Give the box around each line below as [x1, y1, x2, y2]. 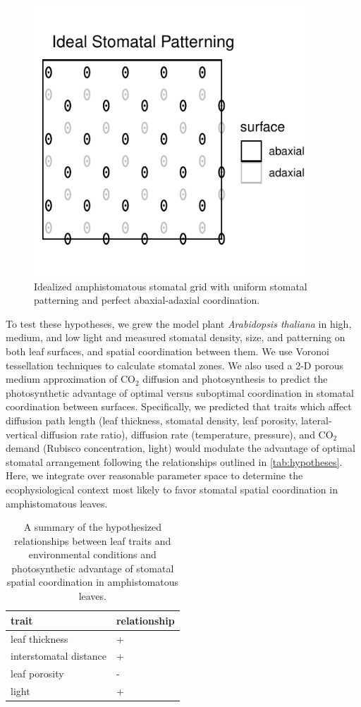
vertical [6, 426, 38, 441]
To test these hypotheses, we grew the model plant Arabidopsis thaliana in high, [6, 316, 352, 331]
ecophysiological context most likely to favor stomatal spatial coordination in [6, 481, 338, 496]
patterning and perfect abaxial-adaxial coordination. [34, 293, 260, 307]
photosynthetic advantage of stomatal [11, 560, 174, 575]
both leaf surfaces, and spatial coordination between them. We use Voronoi [6, 343, 329, 358]
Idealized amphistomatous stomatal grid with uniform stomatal [34, 278, 307, 293]
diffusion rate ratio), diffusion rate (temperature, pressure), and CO [40, 426, 334, 441]
